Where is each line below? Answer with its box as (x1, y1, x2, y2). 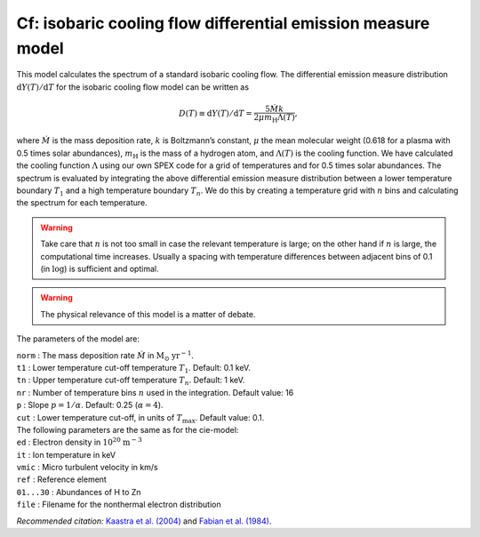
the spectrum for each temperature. (16, 197, 148, 208)
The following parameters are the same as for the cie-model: (16, 424, 239, 435)
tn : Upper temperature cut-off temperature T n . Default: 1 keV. (16, 374, 245, 388)
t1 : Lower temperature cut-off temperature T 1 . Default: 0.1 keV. (16, 362, 251, 375)
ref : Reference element (16, 474, 107, 485)
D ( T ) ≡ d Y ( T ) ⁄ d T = (178, 108, 253, 119)
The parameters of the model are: (16, 333, 140, 344)
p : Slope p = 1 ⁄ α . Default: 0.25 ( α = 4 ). (16, 400, 164, 411)
